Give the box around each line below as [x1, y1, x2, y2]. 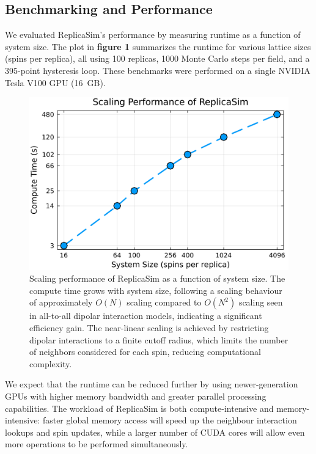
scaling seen [238, 296, 283, 309]
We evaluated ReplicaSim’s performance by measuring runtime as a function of [5, 28, 301, 41]
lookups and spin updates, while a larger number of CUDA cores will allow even [5, 425, 305, 438]
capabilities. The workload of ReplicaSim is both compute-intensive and [5, 401, 274, 414]
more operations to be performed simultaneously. [5, 438, 188, 450]
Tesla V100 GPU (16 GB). [5, 76, 106, 89]
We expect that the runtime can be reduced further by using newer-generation [5, 378, 298, 390]
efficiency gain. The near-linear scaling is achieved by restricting [29, 321, 269, 334]
